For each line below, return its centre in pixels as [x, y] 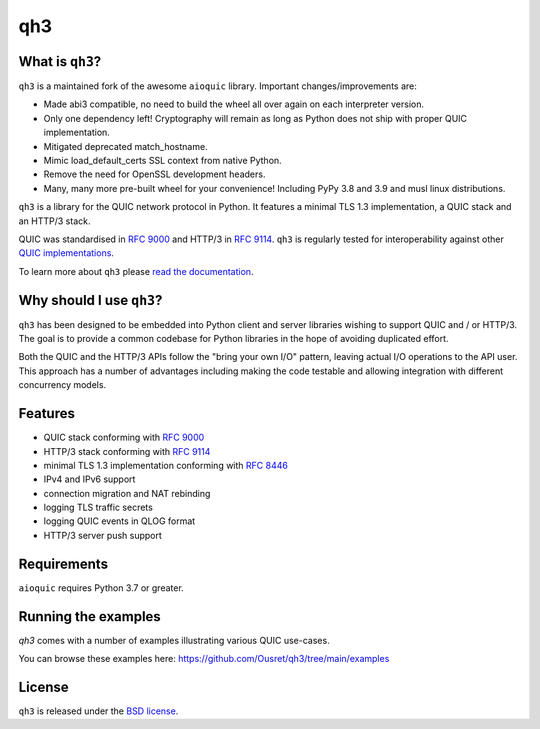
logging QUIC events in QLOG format [119, 521]
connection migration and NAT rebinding [127, 493]
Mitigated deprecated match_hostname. [126, 146]
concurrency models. [62, 385]
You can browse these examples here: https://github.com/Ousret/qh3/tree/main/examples [204, 659]
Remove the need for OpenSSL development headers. [154, 174]
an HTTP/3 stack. [54, 221]
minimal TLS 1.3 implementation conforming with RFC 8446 [166, 465]
